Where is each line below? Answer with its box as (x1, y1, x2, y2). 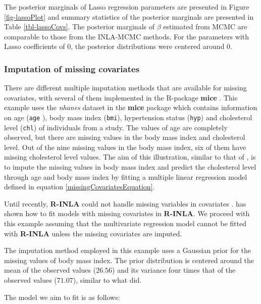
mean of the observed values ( (4, 265, 96, 275)
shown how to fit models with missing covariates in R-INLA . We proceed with (4, 208, 250, 219)
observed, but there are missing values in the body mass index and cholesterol (4, 132, 245, 142)
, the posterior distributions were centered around (71, 41, 225, 52)
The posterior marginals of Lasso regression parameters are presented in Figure (4, 2, 249, 12)
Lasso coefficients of (4, 41, 65, 52)
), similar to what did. (73, 275, 142, 285)
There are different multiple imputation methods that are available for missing (4, 82, 247, 93)
